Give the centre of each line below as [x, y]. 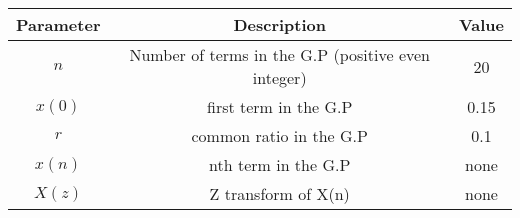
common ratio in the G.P [279, 135]
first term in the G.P [279, 106]
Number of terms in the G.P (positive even [279, 54]
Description [279, 24]
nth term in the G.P [280, 164]
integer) [279, 77]
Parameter [58, 24]
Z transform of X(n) [279, 193]
